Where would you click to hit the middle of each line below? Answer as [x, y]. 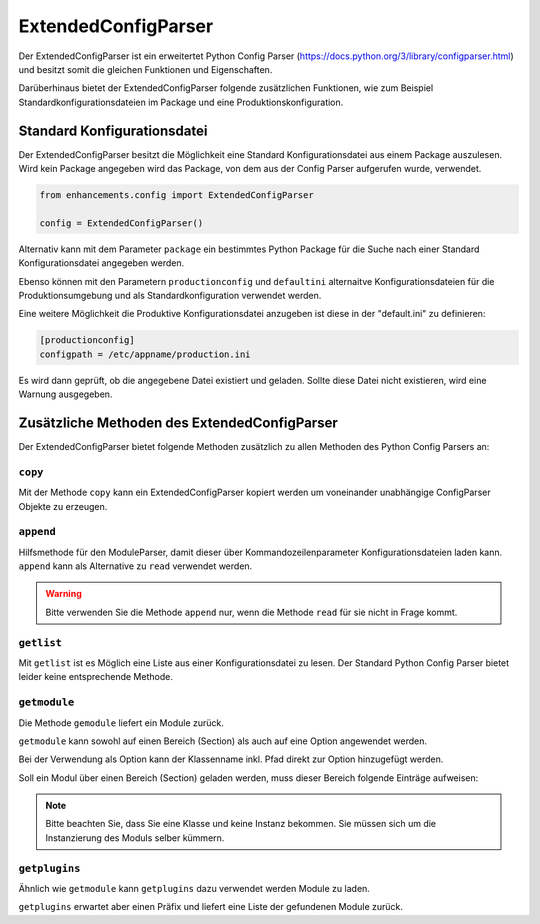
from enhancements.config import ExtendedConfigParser [176, 195]
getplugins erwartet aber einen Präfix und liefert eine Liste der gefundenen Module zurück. [211, 907]
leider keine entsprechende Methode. [96, 677]
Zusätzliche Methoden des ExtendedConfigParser [178, 422]
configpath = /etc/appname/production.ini [145, 354]
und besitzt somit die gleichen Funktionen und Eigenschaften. [145, 69]
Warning [63, 594]
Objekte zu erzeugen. [63, 506]
